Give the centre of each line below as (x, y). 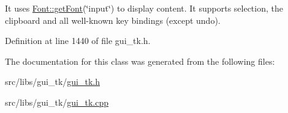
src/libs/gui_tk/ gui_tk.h (53, 82)
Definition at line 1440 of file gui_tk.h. (78, 41)
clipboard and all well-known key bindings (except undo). (113, 20)
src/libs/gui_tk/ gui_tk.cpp (57, 102)
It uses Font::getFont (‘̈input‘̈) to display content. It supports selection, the (144, 8)
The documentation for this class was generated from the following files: (140, 61)
